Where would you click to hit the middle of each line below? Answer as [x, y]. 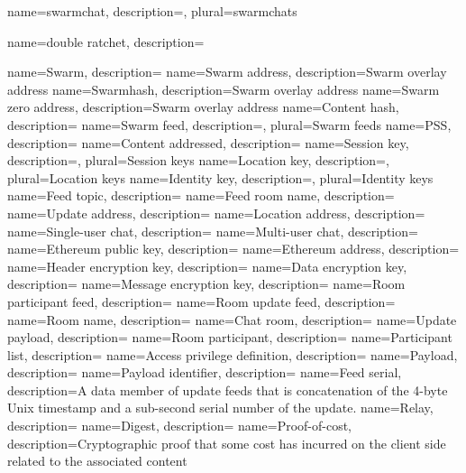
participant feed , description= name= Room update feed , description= [201, 301]
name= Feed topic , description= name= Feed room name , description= [201, 195]
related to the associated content [97, 461]
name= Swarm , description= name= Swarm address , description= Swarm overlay [227, 72]
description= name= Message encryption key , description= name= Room [206, 284]
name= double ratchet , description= [106, 41]
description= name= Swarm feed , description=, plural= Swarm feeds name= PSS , [229, 124]
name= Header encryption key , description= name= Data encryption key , [207, 266]
